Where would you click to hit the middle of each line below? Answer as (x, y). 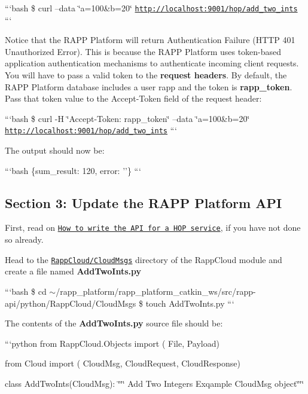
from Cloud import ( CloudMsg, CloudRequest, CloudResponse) (123, 363)
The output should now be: (55, 150)
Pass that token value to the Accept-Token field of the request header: (133, 98)
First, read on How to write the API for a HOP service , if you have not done (153, 227)
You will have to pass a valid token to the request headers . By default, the (146, 75)
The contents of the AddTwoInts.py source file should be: (114, 323)
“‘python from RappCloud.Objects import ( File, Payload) (112, 343)
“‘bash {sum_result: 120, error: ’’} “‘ (73, 170)
